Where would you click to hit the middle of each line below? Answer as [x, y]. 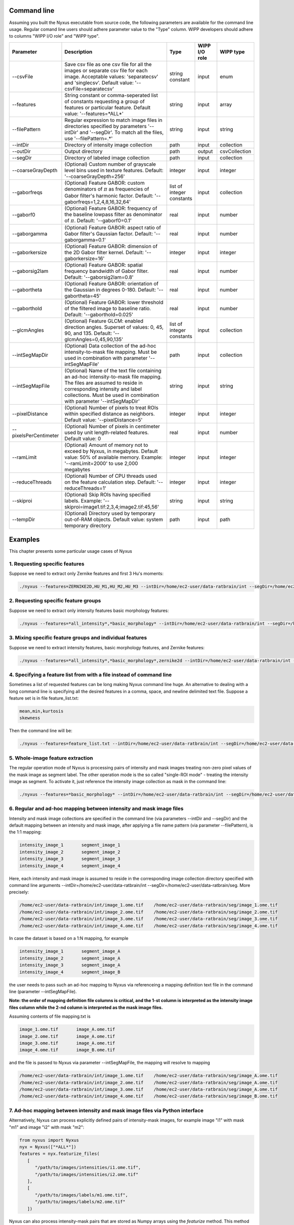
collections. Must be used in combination [112, 395]
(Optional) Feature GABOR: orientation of [111, 284]
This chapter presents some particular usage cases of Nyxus [71, 551]
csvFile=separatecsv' [89, 89]
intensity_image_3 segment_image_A [70, 965]
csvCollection [236, 151]
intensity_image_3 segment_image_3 [70, 859]
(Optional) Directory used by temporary [110, 514]
